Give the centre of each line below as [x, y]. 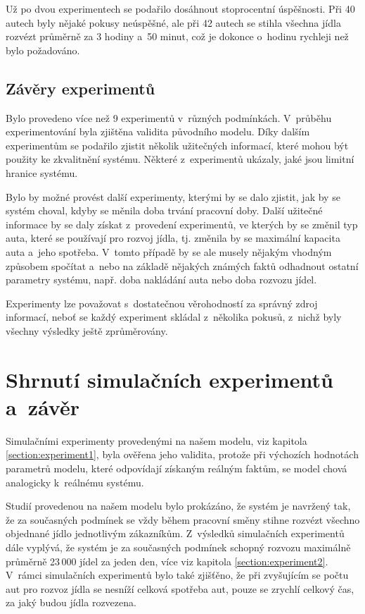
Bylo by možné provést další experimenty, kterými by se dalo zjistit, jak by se [173, 196]
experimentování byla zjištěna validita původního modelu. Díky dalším [158, 131]
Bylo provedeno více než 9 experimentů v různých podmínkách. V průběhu [169, 117]
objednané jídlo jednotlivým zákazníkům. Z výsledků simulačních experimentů [175, 533]
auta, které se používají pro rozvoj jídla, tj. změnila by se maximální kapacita [173, 238]
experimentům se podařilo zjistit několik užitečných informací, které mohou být [177, 145]
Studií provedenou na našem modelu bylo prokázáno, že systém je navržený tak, [178, 506]
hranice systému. [42, 172]
